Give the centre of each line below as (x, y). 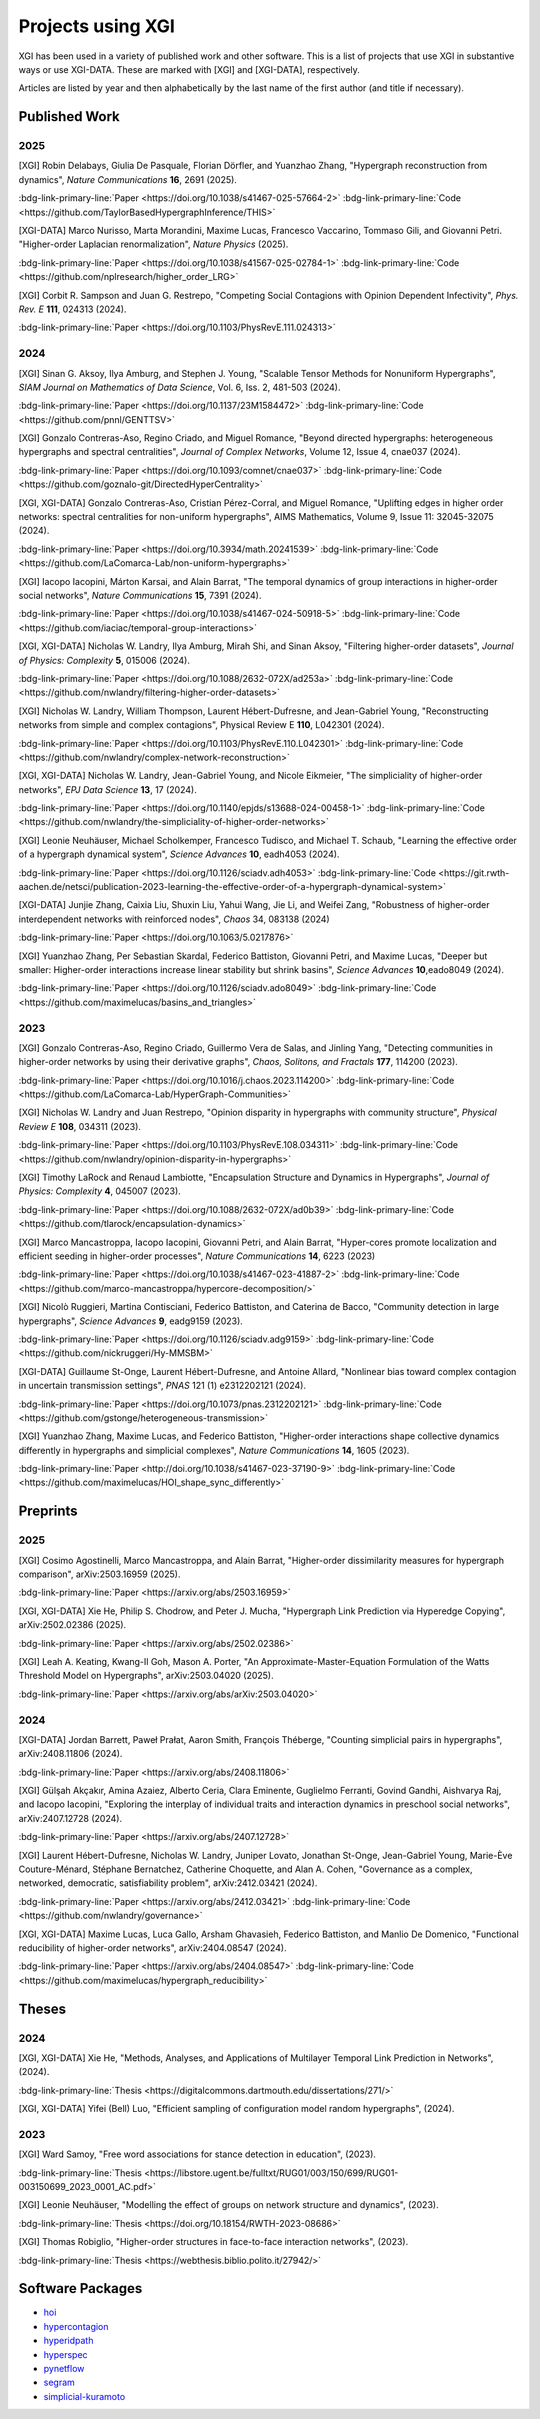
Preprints (48, 1511)
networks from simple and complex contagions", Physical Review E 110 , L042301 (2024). (201, 725)
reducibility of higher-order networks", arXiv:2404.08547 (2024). (152, 1947)
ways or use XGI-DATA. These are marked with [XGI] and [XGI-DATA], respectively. (189, 69)
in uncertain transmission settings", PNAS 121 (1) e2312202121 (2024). (162, 1386)
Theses (42, 2008)
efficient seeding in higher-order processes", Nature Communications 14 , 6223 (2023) (197, 1256)
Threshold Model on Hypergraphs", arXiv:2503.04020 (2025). (146, 1676)
